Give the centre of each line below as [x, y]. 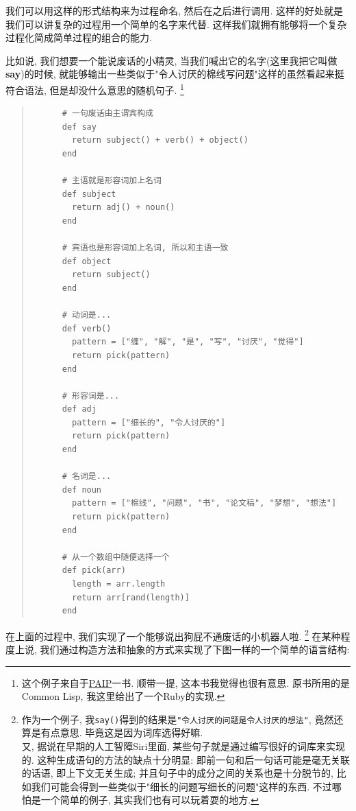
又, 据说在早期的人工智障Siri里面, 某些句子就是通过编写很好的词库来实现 [183, 746]
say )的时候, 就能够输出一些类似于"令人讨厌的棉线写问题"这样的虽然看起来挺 [175, 74]
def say [79, 127]
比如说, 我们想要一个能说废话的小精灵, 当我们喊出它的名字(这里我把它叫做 [171, 60]
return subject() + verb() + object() [160, 140]
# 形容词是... [91, 396]
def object [87, 261]
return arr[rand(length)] [131, 597]
